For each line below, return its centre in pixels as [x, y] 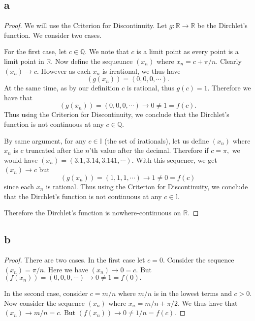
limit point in [24, 61]
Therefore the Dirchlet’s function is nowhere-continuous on [93, 213]
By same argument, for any [45, 140]
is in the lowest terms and [193, 293]
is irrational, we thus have [141, 71]
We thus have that [210, 303]
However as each [66, 71]
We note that [109, 51]
